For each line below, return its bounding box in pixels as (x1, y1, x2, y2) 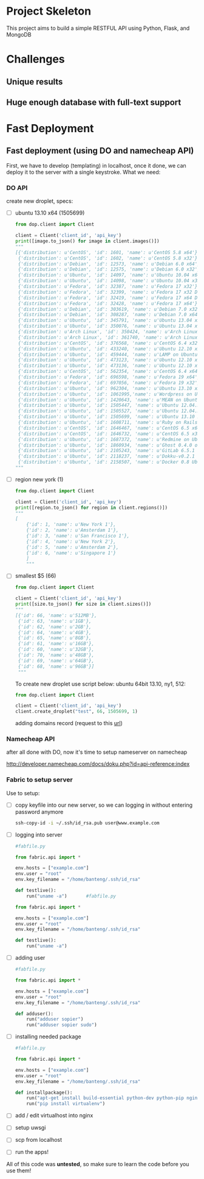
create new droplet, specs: (6, 197, 73, 205)
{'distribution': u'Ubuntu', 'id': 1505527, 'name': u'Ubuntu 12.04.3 (18, 408, 200, 414)
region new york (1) (15, 475, 64, 483)
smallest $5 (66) (15, 572, 56, 579)
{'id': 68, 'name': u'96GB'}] (18, 663, 95, 670)
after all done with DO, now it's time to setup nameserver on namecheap (6, 748, 188, 756)
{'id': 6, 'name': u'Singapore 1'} (26, 550, 117, 556)
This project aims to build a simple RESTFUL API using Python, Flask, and (6, 24, 190, 32)
